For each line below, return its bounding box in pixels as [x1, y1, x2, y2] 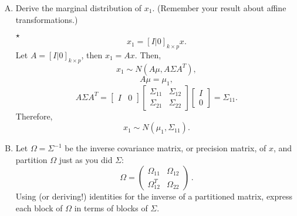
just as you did [59, 153, 113, 165]
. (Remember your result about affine [152, 2, 286, 14]
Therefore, [15, 109, 53, 122]
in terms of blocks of [74, 201, 148, 214]
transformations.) [15, 13, 78, 25]
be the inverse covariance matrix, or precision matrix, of [65, 142, 266, 154]
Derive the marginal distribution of [15, 2, 142, 14]
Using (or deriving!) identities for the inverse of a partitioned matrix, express [15, 190, 293, 202]
